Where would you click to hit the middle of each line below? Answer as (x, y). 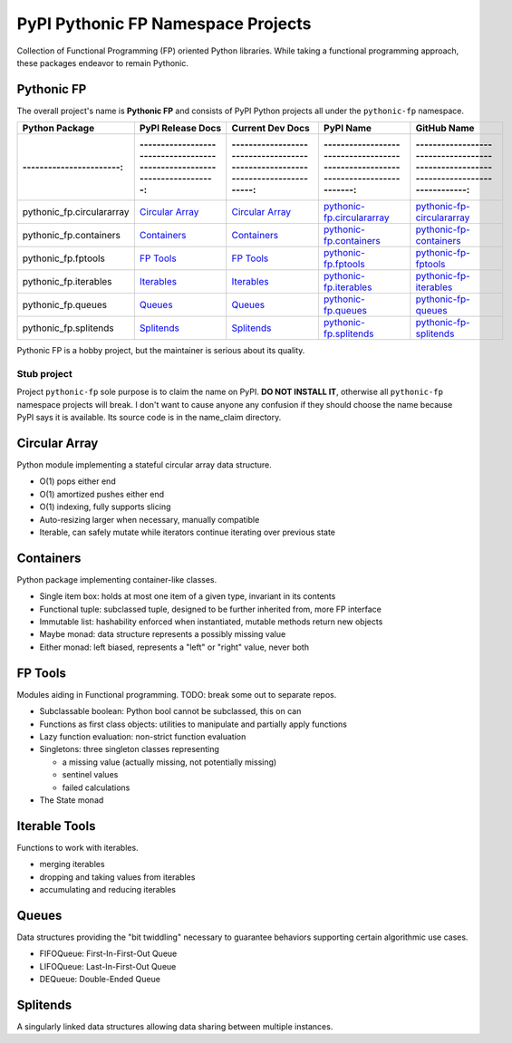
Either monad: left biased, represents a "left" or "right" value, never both (174, 647)
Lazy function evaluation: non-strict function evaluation (143, 736)
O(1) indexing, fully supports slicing (105, 507)
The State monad (72, 800)
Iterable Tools (56, 826)
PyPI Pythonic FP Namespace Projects (164, 24)
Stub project (44, 374)
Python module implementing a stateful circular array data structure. (144, 465)
